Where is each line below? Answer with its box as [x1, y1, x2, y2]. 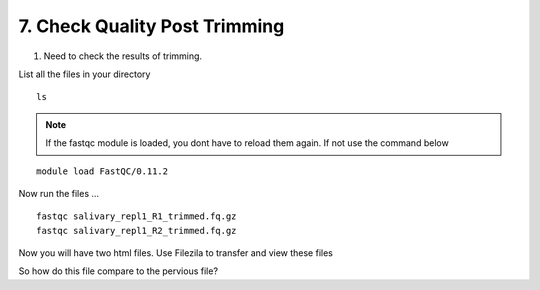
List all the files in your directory [18, 68, 151, 80]
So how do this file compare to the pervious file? [18, 265, 219, 277]
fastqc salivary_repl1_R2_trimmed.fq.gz [36, 225, 237, 236]
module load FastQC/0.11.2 [36, 165, 169, 177]
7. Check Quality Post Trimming [18, 15, 285, 37]
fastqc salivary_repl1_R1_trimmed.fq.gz [36, 211, 237, 222]
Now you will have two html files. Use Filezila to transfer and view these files [18, 247, 334, 259]
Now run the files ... [18, 187, 100, 199]
